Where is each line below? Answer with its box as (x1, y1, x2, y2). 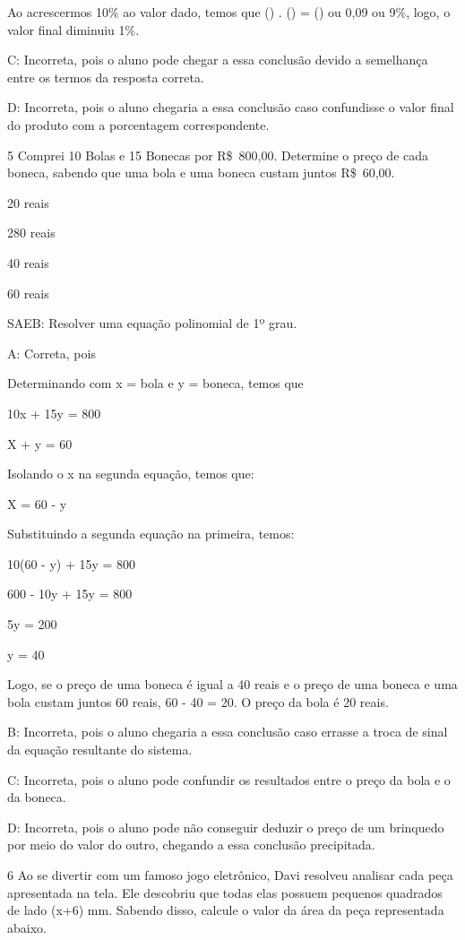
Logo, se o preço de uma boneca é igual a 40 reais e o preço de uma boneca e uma (7, 675, 458, 694)
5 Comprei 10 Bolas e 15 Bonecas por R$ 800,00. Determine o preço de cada (7, 145, 429, 164)
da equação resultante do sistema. (7, 740, 193, 759)
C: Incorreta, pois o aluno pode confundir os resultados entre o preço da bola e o (7, 770, 451, 789)
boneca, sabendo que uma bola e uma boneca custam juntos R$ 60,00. (7, 163, 395, 182)
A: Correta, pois (7, 343, 96, 362)
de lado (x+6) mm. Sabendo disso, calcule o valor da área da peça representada (7, 901, 444, 919)
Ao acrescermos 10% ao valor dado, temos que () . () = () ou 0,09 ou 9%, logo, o (7, 3, 451, 21)
